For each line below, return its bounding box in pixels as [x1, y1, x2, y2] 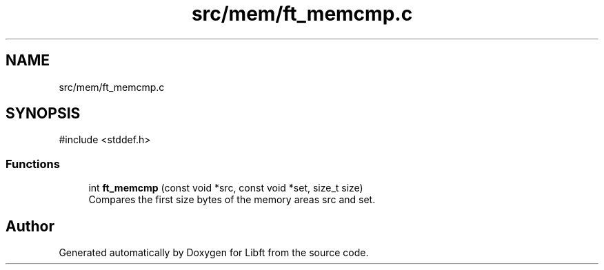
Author [6, 217, 54, 235]
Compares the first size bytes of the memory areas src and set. [88, 194, 376, 206]
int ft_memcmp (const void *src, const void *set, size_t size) [88, 182, 363, 194]
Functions [6, 156, 60, 171]
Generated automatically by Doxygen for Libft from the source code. [59, 247, 369, 259]
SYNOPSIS [6, 105, 81, 123]
